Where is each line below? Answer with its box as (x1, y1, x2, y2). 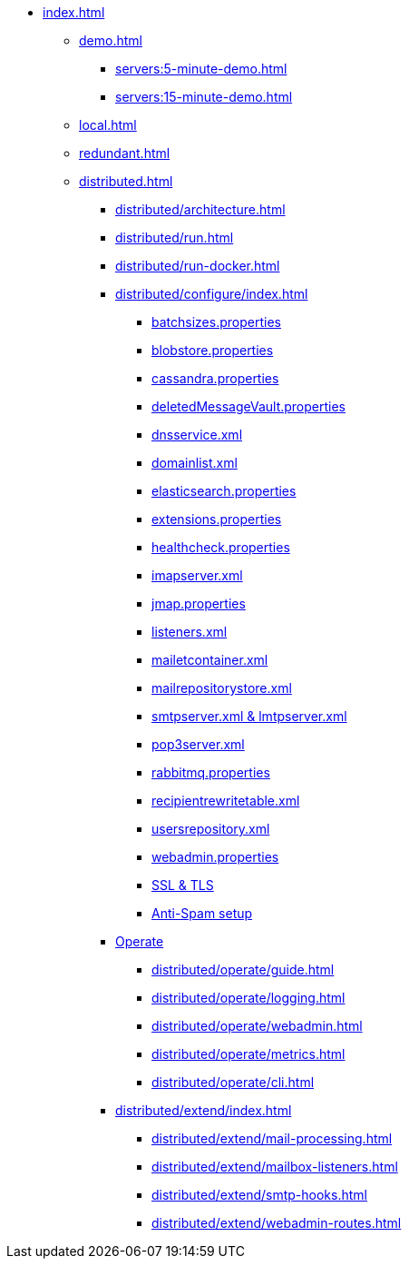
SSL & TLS (151, 877, 214, 893)
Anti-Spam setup (151, 905, 253, 921)
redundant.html (79, 145, 170, 161)
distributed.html (79, 173, 173, 189)
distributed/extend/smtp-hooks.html (151, 1187, 367, 1202)
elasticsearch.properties (151, 483, 297, 499)
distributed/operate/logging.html (151, 990, 346, 1005)
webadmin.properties (151, 849, 279, 865)
